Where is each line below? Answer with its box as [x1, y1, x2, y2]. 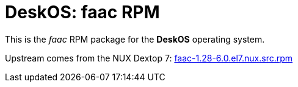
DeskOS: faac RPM [5, 2, 160, 23]
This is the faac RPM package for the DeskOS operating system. [5, 33, 265, 44]
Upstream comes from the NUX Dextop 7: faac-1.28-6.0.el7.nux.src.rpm [5, 52, 293, 63]
